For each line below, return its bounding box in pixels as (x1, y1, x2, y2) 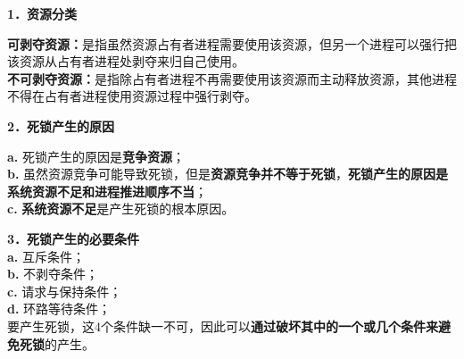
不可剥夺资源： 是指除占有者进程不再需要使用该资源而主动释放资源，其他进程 (7, 69, 457, 88)
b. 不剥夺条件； (7, 264, 99, 283)
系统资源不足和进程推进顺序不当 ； (7, 181, 207, 200)
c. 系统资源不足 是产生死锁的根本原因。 (7, 199, 235, 218)
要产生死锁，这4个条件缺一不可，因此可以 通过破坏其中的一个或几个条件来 (7, 316, 438, 335)
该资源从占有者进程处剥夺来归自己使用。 (7, 52, 244, 71)
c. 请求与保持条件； (7, 281, 122, 300)
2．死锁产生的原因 (7, 116, 115, 135)
